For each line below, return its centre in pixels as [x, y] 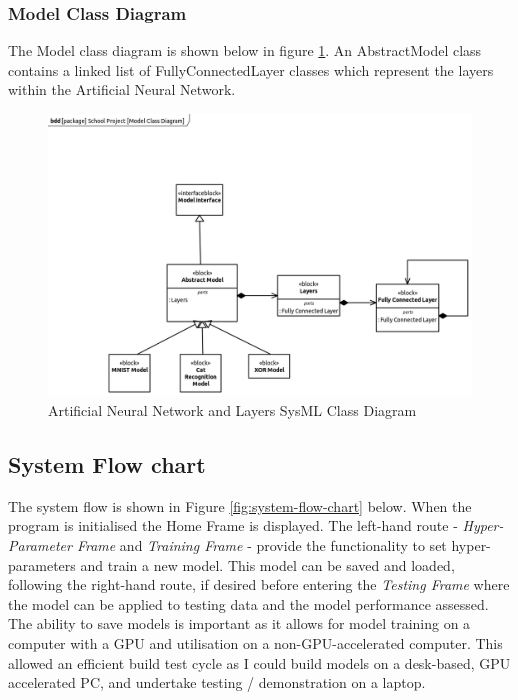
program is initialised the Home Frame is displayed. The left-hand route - [233, 525]
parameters [42, 564]
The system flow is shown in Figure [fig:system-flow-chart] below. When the [240, 505]
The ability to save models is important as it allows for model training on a [239, 623]
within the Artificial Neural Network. [122, 89]
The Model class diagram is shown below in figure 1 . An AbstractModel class [245, 50]
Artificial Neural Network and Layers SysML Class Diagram [232, 409]
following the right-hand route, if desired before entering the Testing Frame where [259, 584]
